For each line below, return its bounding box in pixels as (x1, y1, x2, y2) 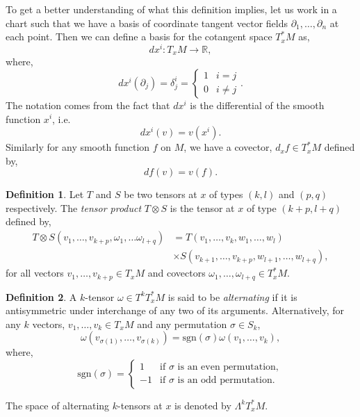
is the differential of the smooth (190, 97, 325, 112)
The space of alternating (6, 398, 110, 412)
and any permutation (137, 316, 227, 331)
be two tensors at (124, 187, 197, 202)
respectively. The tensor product (6, 200, 142, 215)
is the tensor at (170, 200, 235, 215)
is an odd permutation (177, 375, 272, 386)
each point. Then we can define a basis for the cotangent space (6, 29, 272, 44)
